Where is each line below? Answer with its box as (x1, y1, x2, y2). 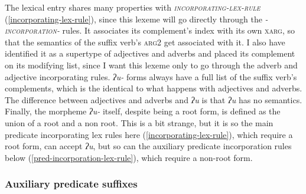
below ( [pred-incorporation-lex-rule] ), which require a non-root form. (5, 151, 253, 163)
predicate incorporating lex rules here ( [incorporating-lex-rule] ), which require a (5, 128, 293, 140)
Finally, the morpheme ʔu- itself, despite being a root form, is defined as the (5, 105, 281, 117)
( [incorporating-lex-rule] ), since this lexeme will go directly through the (5, 12, 262, 25)
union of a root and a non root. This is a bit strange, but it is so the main (5, 116, 274, 129)
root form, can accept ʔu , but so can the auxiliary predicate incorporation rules (5, 140, 292, 152)
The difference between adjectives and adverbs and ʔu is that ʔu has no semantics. (5, 93, 302, 106)
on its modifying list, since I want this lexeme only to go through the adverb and (5, 58, 298, 71)
